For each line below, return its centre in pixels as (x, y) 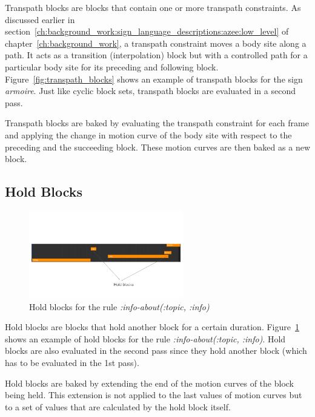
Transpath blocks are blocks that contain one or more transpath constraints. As (153, 7)
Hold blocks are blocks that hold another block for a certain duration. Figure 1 (152, 327)
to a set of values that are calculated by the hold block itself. (118, 406)
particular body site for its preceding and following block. (112, 66)
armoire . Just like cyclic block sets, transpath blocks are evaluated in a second (150, 91)
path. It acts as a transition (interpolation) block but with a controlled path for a (156, 55)
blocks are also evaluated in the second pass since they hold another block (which (156, 351)
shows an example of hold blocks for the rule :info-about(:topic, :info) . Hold (145, 338)
